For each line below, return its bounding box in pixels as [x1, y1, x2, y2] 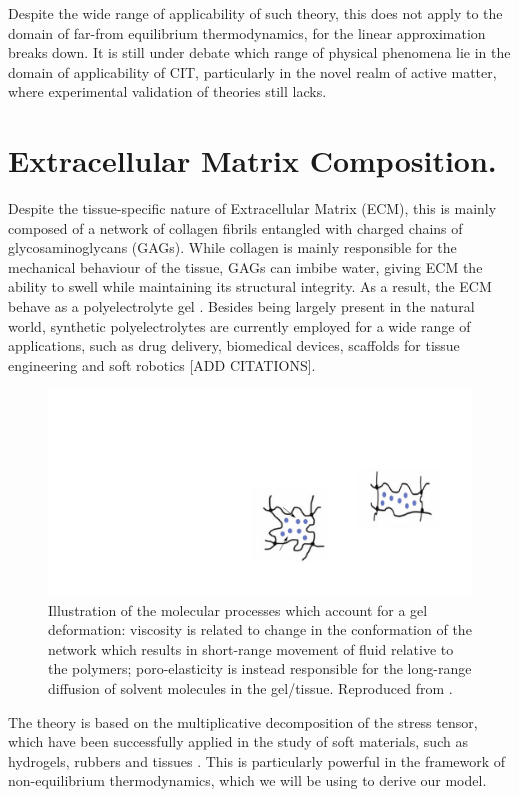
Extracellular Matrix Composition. [8, 140, 497, 181]
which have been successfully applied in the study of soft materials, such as [8, 731, 468, 752]
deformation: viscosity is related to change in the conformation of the [48, 619, 472, 640]
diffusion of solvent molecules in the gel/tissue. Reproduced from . [48, 678, 453, 699]
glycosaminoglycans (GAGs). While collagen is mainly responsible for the [8, 237, 457, 258]
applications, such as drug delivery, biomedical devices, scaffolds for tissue [8, 335, 460, 356]
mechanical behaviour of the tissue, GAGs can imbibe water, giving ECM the [8, 256, 483, 277]
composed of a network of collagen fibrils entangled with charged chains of [8, 217, 463, 238]
